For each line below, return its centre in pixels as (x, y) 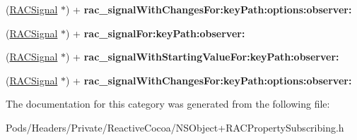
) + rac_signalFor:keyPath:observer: (156, 33)
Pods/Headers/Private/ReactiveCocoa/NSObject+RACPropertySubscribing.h (175, 127)
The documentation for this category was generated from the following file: (168, 104)
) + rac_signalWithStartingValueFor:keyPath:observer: (203, 57)
